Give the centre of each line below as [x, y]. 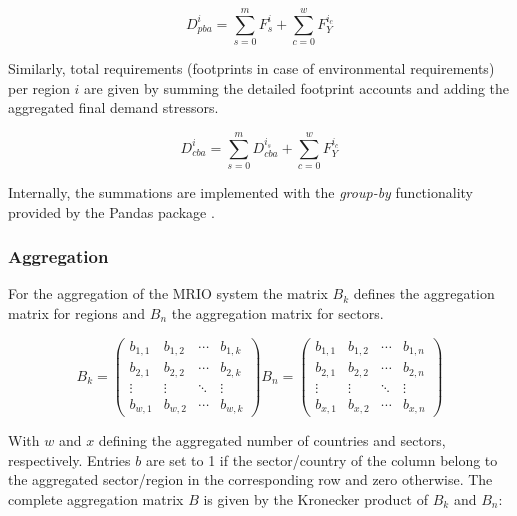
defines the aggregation [424, 293]
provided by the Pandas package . [111, 211]
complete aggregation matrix [96, 498]
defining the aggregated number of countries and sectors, [272, 440]
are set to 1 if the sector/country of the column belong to [321, 459]
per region [39, 87]
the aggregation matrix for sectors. [277, 313]
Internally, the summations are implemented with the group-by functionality [240, 192]
